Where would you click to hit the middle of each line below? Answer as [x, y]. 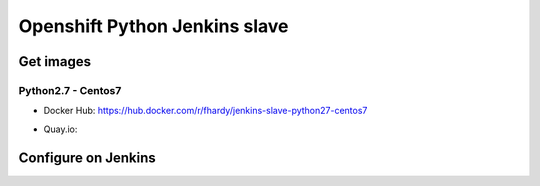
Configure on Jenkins [87, 157]
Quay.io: [60, 129]
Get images [55, 61]
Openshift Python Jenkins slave [153, 26]
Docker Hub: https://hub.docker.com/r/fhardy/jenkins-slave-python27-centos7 [205, 111]
